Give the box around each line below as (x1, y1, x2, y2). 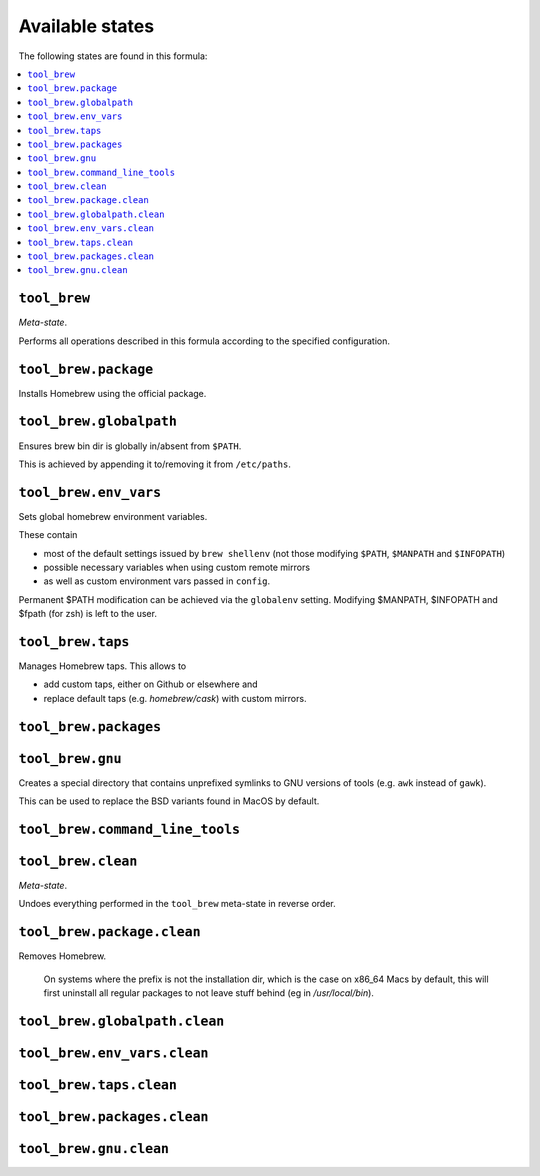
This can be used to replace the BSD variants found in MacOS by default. (18, 795, 320, 807)
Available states (18, 15, 155, 37)
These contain (18, 529, 78, 541)
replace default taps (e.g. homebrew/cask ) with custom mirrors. (43, 692, 307, 704)
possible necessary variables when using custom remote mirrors (43, 561, 310, 573)
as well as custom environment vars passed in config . (43, 575, 271, 587)
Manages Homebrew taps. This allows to (18, 660, 187, 672)
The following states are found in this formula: (18, 50, 208, 62)
